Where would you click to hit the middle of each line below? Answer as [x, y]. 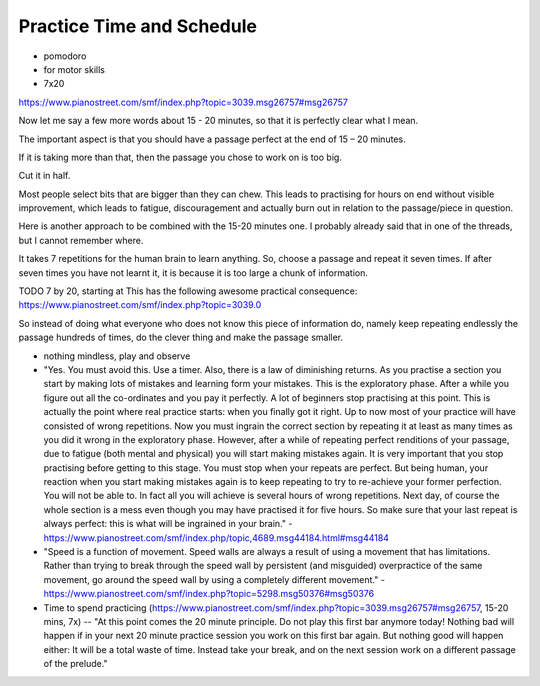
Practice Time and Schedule [137, 26]
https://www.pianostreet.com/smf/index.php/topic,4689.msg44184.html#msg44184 [216, 537]
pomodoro [65, 56]
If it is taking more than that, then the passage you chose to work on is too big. [180, 157]
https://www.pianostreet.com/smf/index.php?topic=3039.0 [140, 305]
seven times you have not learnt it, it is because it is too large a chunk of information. [193, 272]
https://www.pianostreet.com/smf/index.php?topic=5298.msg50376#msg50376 [209, 594]
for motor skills [74, 69]
